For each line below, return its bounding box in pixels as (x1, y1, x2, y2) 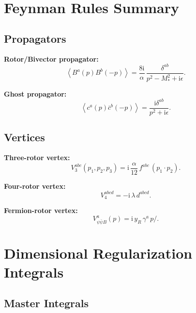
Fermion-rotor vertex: (4, 205, 78, 215)
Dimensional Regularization (4, 243, 193, 263)
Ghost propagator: (4, 88, 67, 99)
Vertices (4, 130, 45, 145)
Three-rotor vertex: (4, 152, 70, 163)
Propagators (4, 31, 66, 46)
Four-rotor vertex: (4, 181, 66, 191)
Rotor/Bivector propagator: (4, 53, 99, 64)
